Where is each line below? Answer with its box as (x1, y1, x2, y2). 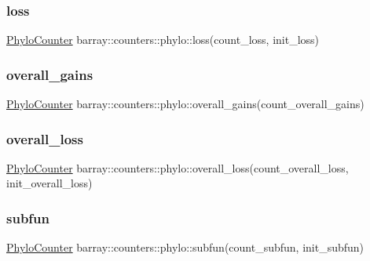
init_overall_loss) (6, 175, 93, 191)
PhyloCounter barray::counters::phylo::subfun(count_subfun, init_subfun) (6, 239, 365, 256)
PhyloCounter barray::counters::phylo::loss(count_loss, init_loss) (6, 31, 320, 48)
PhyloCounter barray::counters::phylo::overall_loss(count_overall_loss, (6, 159, 349, 176)
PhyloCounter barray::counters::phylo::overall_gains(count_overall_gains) (6, 96, 365, 112)
